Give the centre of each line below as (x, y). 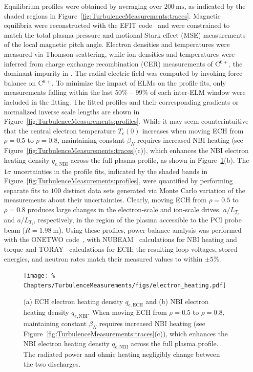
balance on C (24, 82)
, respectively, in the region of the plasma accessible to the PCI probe (137, 219)
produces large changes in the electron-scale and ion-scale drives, (124, 209)
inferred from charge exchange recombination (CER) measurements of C (112, 63)
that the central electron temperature (60, 130)
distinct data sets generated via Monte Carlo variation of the (154, 190)
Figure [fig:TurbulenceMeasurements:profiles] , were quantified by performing (118, 181)
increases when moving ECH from (193, 130)
